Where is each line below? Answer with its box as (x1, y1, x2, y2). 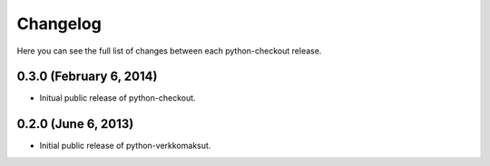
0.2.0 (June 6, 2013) (16, 116, 134, 132)
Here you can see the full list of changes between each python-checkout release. (16, 45, 322, 56)
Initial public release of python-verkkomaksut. (39, 141, 211, 151)
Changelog (16, 14, 102, 34)
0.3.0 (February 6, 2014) (16, 69, 158, 84)
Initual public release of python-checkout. (39, 93, 196, 103)
